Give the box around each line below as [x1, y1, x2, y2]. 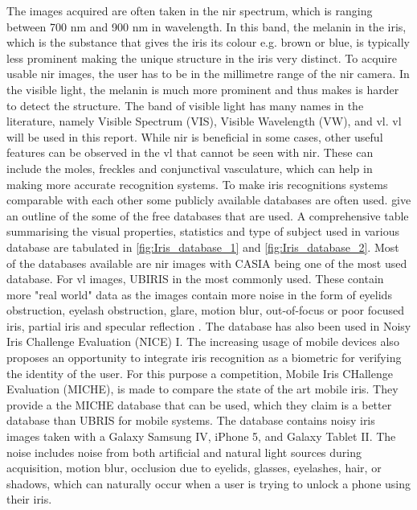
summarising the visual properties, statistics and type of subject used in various [6, 223, 399, 240]
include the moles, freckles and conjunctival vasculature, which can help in [6, 159, 373, 176]
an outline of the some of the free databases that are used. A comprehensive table [6, 207, 409, 224]
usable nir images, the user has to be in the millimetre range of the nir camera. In [6, 65, 410, 82]
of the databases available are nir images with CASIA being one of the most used [6, 254, 407, 271]
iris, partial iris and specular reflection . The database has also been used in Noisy [6, 317, 411, 334]
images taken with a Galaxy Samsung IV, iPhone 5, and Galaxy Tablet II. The [6, 428, 396, 445]
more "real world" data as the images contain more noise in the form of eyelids [6, 286, 392, 302]
